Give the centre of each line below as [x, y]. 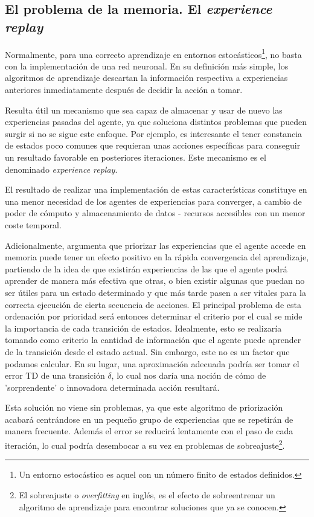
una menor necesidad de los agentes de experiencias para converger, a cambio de [153, 201]
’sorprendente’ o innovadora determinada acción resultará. [112, 387]
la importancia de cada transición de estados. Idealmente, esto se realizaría [143, 328]
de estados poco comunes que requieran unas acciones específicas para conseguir [153, 145]
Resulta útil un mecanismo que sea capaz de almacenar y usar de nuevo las [144, 110]
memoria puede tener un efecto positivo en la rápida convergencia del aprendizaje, [157, 257]
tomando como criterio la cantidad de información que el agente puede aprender [153, 340]
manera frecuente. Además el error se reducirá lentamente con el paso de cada [149, 431]
